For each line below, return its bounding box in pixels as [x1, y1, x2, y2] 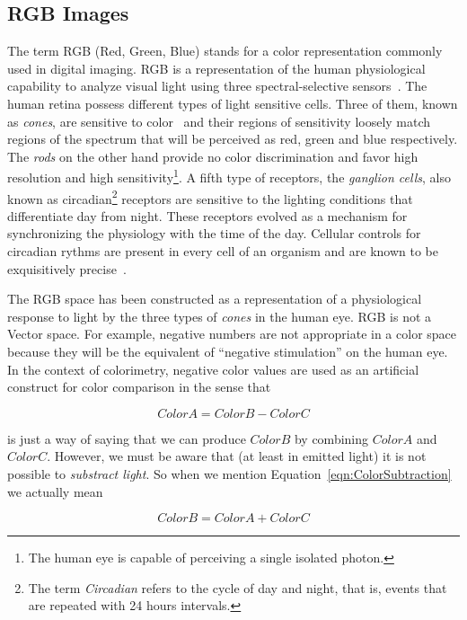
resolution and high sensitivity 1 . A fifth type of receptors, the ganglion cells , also [7, 165, 451, 187]
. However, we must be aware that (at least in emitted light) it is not [47, 447, 427, 465]
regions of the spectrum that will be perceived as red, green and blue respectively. [7, 129, 458, 148]
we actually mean [7, 482, 103, 500]
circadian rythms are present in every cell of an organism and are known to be [7, 242, 438, 261]
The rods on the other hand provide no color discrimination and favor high [7, 146, 419, 165]
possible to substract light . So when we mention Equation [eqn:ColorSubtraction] [7, 464, 452, 483]
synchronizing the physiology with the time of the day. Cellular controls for [7, 224, 421, 243]
